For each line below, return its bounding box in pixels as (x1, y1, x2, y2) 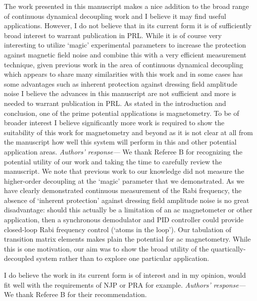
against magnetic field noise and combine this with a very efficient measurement (4, 49, 247, 59)
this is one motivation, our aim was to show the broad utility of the (4, 243, 209, 253)
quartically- (211, 243, 246, 253)
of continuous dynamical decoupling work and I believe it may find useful (4, 10, 226, 21)
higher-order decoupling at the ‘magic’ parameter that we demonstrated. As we (4, 175, 245, 186)
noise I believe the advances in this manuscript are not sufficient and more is (4, 88, 237, 99)
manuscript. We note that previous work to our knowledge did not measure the (4, 166, 244, 176)
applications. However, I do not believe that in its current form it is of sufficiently (4, 20, 252, 31)
